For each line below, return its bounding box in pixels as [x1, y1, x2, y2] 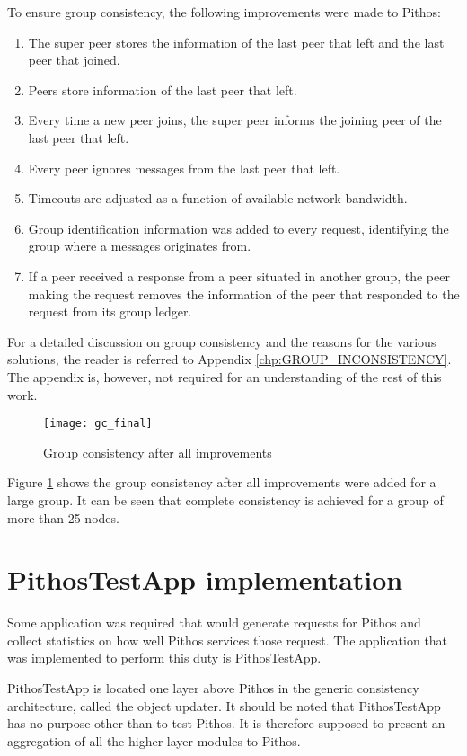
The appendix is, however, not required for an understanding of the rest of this [7, 367, 442, 386]
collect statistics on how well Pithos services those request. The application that [7, 630, 448, 649]
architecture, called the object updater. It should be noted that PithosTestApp [7, 696, 441, 715]
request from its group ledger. [28, 302, 192, 321]
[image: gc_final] [43, 417, 153, 431]
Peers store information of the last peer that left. [28, 80, 297, 99]
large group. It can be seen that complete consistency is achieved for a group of [7, 490, 444, 509]
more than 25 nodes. [7, 508, 119, 527]
